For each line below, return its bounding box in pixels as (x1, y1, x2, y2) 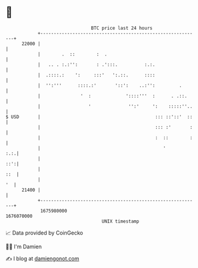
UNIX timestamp (101, 218, 140, 224)
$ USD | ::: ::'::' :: (5, 113, 193, 120)
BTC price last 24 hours (91, 25, 153, 31)
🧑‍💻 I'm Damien (5, 243, 42, 250)
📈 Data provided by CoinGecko (5, 229, 83, 236)
